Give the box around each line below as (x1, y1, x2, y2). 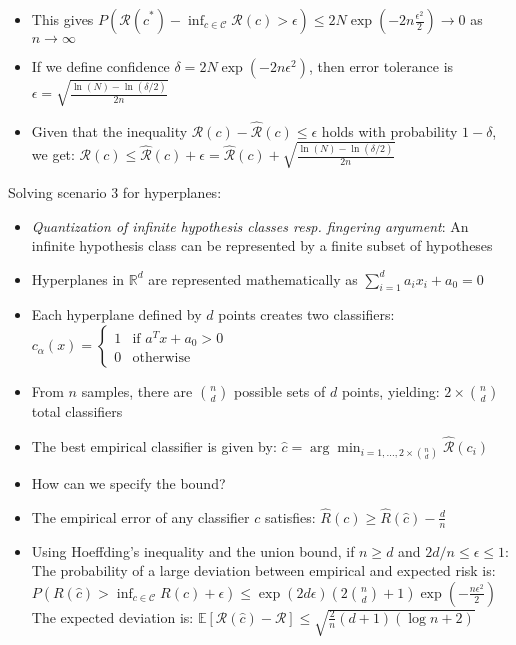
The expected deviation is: (31, 606, 194, 627)
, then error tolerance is (308, 56, 454, 76)
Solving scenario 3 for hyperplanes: (8, 181, 222, 202)
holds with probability (321, 120, 458, 141)
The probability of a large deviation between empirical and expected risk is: (31, 560, 496, 581)
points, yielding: (341, 381, 440, 402)
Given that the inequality (31, 120, 188, 141)
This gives (31, 9, 94, 29)
